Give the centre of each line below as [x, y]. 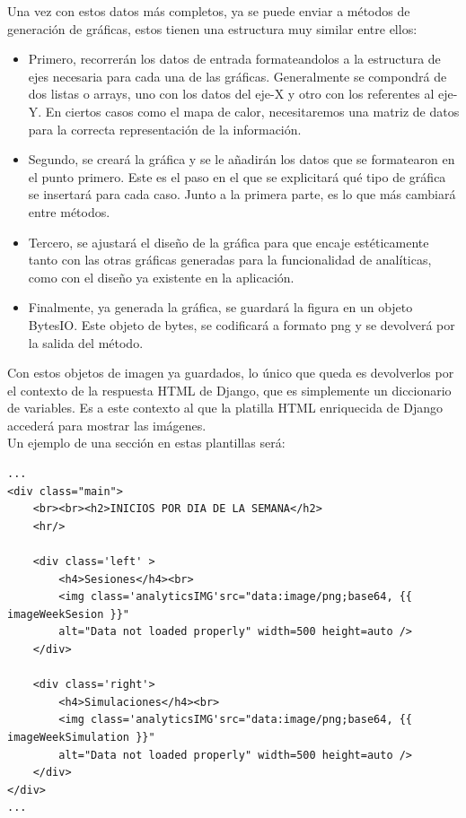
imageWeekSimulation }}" [81, 737]
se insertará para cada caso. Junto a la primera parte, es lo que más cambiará [242, 194]
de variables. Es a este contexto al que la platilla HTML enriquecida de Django [225, 408]
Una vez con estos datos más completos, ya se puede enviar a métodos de [209, 11]
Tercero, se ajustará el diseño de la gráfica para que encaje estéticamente [229, 242]
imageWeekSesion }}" [69, 614]
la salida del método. [86, 342]
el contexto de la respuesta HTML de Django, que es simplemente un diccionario [229, 390]
